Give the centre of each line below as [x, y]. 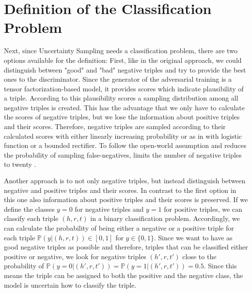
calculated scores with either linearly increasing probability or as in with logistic [123, 136]
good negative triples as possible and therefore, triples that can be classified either [126, 247]
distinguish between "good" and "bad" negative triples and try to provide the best [125, 69]
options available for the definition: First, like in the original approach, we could [123, 60]
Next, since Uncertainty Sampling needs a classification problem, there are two [121, 51]
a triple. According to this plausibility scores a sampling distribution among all [121, 98]
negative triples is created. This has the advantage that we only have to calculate [124, 107]
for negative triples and [109, 209]
